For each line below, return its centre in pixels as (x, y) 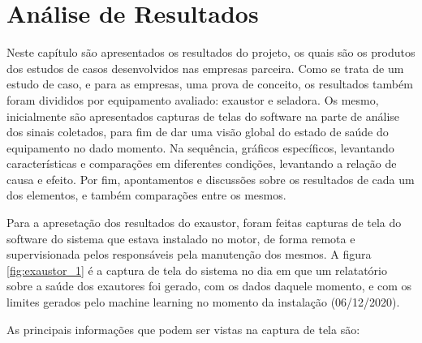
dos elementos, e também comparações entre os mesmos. (146, 195)
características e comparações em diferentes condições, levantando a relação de (202, 163)
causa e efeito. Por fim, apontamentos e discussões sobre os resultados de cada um (211, 179)
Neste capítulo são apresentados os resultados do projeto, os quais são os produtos (211, 52)
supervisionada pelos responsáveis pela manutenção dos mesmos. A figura (189, 254)
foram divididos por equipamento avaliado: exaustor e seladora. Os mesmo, (193, 99)
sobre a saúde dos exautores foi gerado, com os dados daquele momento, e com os (209, 286)
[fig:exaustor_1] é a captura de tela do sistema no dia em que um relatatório (197, 270)
